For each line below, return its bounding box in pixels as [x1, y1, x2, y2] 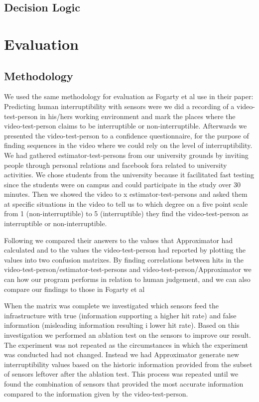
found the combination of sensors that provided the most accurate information [4, 378, 244, 389]
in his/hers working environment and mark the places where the [40, 111, 236, 121]
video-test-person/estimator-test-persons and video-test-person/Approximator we [4, 264, 252, 274]
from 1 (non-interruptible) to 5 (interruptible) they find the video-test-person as [4, 208, 249, 219]
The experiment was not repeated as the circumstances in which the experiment [4, 339, 249, 350]
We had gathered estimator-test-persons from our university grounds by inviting [4, 149, 249, 160]
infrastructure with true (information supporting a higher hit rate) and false [4, 310, 237, 320]
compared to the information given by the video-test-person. [4, 388, 188, 399]
